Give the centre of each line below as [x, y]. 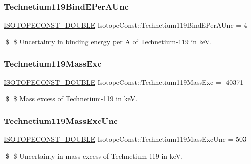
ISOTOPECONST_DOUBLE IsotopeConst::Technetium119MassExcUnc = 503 [125, 139]
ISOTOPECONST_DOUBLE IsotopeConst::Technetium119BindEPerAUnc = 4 [125, 25]
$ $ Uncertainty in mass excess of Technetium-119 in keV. [94, 155]
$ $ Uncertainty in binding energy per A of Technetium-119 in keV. [109, 41]
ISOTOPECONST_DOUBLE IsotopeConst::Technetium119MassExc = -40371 [124, 82]
